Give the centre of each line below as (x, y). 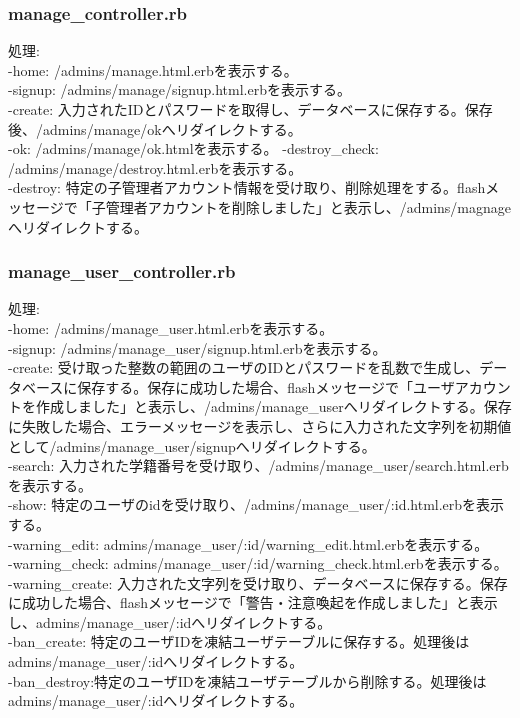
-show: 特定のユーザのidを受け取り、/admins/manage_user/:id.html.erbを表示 (256, 504)
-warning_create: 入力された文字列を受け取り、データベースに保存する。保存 (258, 582)
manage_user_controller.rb (122, 271)
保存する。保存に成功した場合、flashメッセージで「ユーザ (266, 386)
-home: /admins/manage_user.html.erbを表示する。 (171, 327)
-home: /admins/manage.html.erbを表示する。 (153, 69)
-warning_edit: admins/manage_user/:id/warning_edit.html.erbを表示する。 (248, 543)
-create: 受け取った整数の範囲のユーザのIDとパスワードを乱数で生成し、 (244, 367)
